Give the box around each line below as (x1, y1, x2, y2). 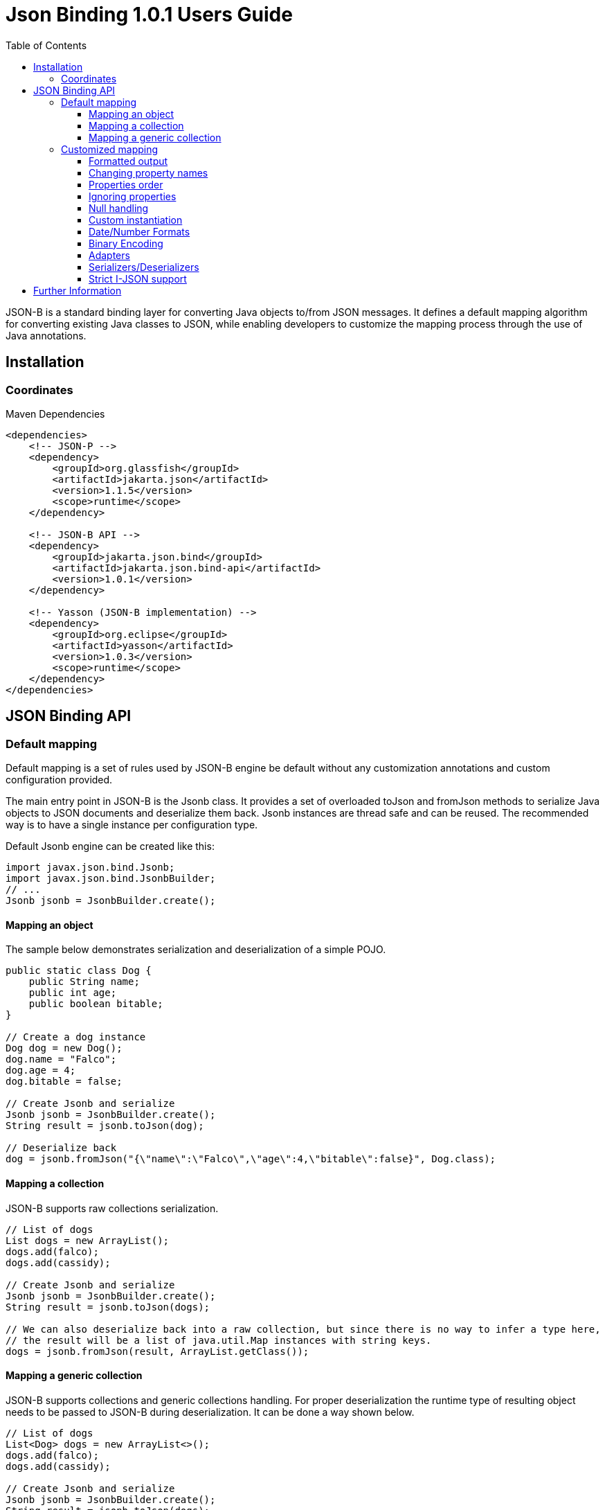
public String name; (28, 976, 140, 988)
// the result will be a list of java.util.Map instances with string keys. (6, 1334, 432, 1346)
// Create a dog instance (6, 1031, 146, 1043)
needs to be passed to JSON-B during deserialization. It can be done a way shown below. (6, 1405, 415, 1418)
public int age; (28, 987, 117, 999)
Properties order (89, 178, 163, 190)
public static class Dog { (6, 965, 152, 977)
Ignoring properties (89, 190, 177, 202)
